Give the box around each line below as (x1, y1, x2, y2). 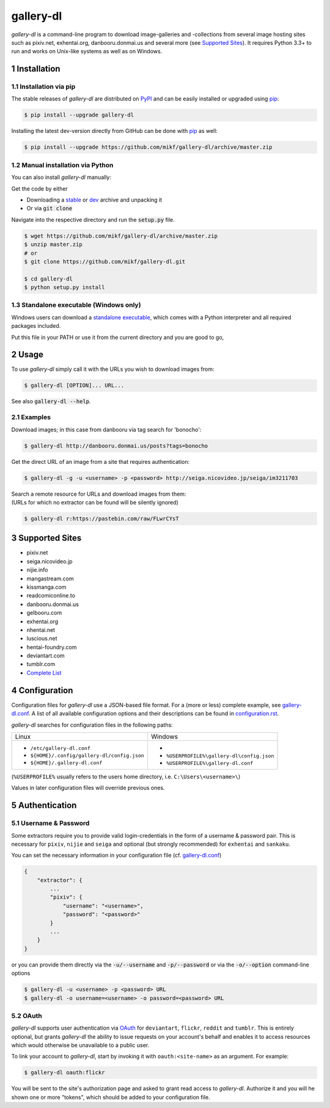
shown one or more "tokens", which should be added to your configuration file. (11, 1093, 210, 1101)
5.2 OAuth (11, 1011, 42, 1020)
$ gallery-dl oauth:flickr (24, 1069, 105, 1076)
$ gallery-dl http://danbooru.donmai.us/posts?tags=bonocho (24, 442, 208, 449)
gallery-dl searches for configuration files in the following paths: (11, 721, 174, 729)
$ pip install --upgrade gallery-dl (24, 112, 134, 119)
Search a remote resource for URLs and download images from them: (11, 490, 186, 498)
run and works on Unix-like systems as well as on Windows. (11, 48, 163, 55)
